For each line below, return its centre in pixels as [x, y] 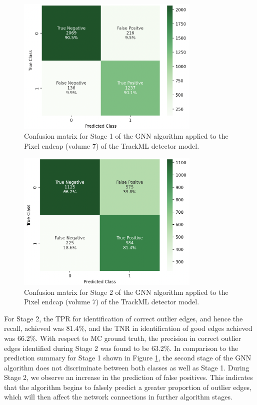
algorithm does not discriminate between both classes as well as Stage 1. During [127, 367]
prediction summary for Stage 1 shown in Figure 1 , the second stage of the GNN [128, 358]
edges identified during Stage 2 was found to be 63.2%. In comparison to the [121, 348]
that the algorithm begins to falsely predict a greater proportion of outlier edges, [128, 387]
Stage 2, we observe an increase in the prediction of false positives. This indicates [128, 377]
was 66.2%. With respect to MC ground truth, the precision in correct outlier [123, 338]
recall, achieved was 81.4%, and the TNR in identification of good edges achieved [128, 328]
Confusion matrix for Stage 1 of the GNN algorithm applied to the [126, 136]
